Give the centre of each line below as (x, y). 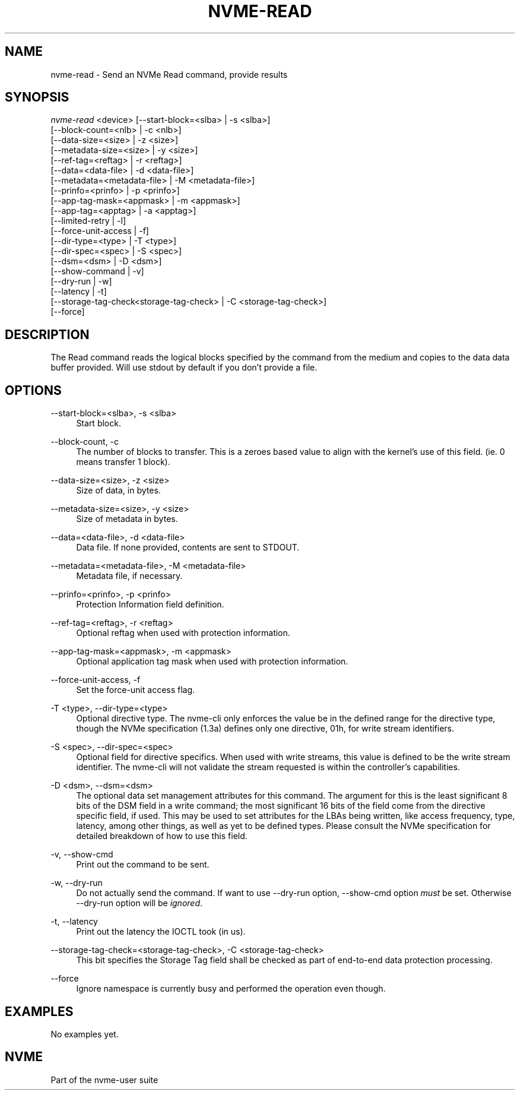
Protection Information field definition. (150, 605)
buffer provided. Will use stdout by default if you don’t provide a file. (184, 368)
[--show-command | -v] (97, 271)
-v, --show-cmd (82, 855)
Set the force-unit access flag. (136, 690)
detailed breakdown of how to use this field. (162, 836)
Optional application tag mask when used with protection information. (212, 662)
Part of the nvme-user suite (104, 1080)
